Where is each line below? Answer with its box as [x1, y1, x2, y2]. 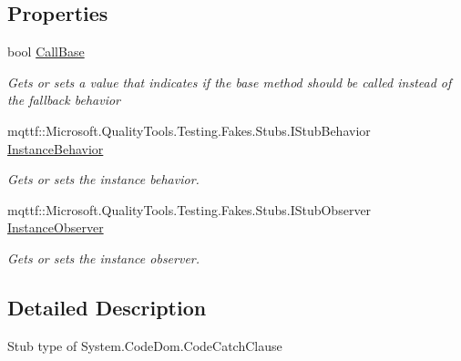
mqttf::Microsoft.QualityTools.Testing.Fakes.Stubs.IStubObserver [7, 200, 372, 219]
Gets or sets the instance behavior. [7, 170, 200, 189]
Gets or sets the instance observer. [7, 248, 200, 267]
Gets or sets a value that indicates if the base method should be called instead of [7, 72, 452, 91]
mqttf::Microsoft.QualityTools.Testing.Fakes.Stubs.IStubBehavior [7, 120, 371, 139]
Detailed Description [7, 293, 207, 321]
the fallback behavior [7, 90, 120, 109]
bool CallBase [7, 42, 85, 61]
